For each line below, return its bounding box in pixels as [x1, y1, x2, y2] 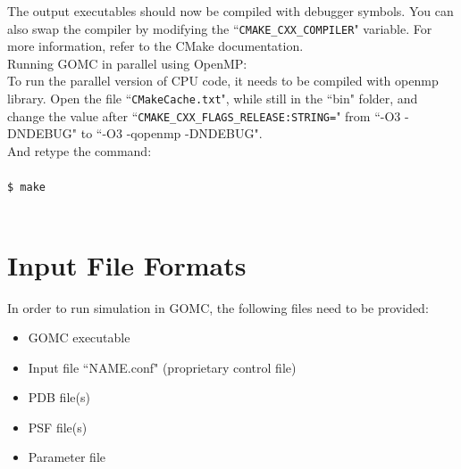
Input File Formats [7, 246, 247, 283]
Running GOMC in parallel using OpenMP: [7, 53, 247, 72]
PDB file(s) [28, 388, 90, 407]
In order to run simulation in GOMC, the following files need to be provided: [7, 298, 429, 317]
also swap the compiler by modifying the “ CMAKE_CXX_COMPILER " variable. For [7, 19, 432, 37]
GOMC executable [28, 328, 130, 347]
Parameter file [28, 448, 106, 466]
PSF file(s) [28, 417, 88, 436]
